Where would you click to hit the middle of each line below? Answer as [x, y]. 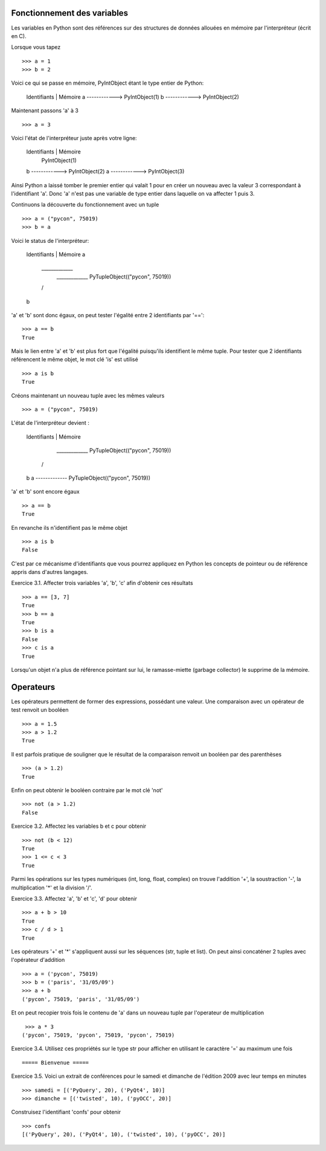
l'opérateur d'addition [38, 960]
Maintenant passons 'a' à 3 [45, 111]
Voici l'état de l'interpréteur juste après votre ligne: [74, 138]
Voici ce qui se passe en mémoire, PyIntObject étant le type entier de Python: [107, 83]
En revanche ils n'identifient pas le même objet [69, 527]
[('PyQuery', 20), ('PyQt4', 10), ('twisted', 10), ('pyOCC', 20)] [124, 1135]
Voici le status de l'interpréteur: [50, 240]
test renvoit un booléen [40, 710]
